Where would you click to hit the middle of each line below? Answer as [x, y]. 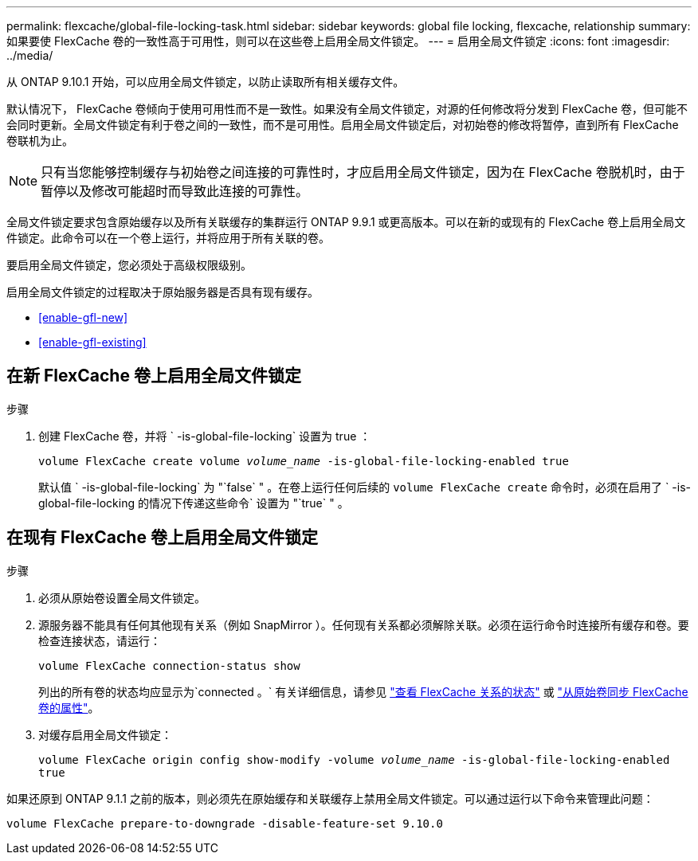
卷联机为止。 [40, 141]
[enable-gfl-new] [83, 317]
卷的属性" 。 [69, 707]
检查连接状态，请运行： [100, 640]
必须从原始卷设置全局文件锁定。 [122, 597]
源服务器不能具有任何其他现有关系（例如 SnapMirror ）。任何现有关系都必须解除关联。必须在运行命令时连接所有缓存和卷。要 [364, 624]
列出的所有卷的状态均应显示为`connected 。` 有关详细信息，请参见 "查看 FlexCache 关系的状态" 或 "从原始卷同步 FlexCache [363, 691]
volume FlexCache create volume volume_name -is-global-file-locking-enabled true [304, 461]
